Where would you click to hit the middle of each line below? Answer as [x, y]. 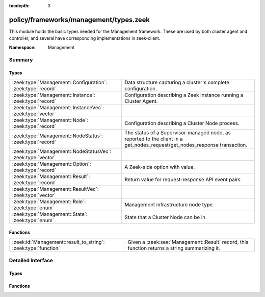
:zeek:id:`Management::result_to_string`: [58, 242]
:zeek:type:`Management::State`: [50, 214]
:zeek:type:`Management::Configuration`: [60, 82]
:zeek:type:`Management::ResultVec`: [55, 189]
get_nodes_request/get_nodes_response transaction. [186, 145]
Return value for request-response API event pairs [182, 179]
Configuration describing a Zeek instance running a [184, 95]
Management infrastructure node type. [169, 204]
